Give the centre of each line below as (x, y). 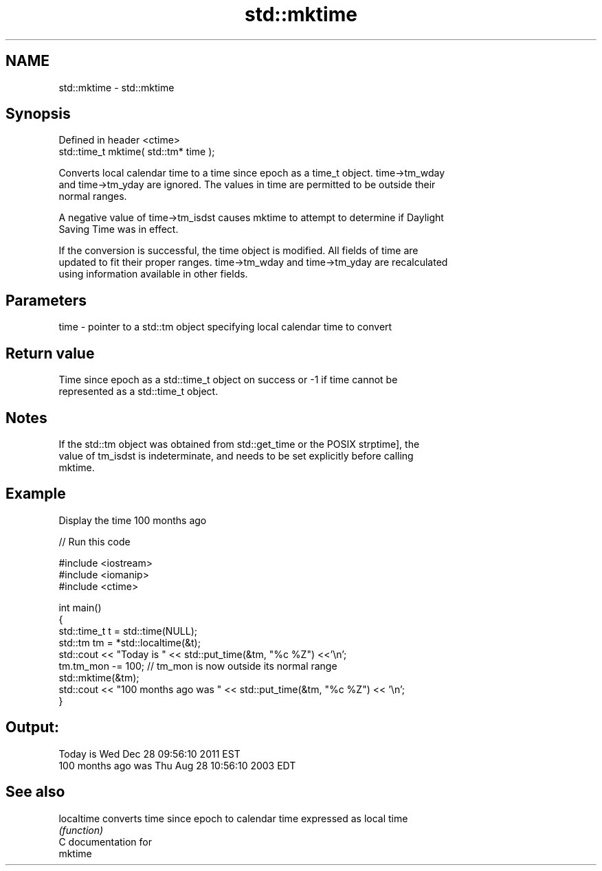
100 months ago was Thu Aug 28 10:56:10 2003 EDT (177, 765)
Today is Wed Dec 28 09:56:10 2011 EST (149, 754)
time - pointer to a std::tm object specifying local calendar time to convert (225, 327)
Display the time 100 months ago (133, 520)
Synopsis (38, 114)
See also (35, 792)
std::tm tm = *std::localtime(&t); (130, 642)
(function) (81, 830)
